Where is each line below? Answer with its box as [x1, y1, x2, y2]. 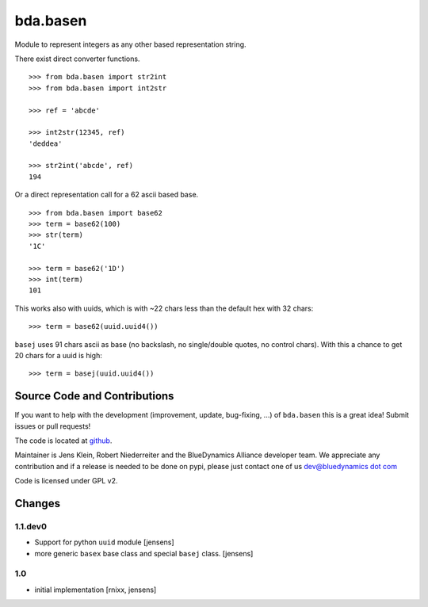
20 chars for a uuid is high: [14, 350, 102, 360]
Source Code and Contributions [14, 389, 174, 403]
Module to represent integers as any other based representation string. [14, 40, 246, 49]
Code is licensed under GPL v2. [14, 476, 118, 486]
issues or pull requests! [14, 421, 91, 431]
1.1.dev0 [14, 521, 48, 532]
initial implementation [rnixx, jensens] [34, 585, 157, 594]
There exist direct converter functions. [14, 54, 140, 63]
